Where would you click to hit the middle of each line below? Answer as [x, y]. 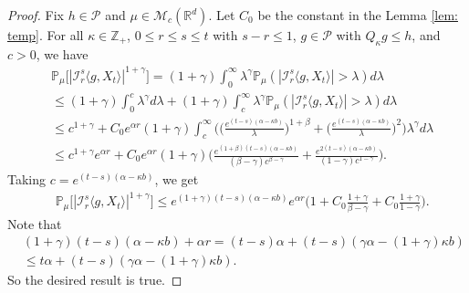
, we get [177, 179]
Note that [35, 223]
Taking [27, 179]
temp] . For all [46, 35]
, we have [62, 53]
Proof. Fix [36, 15]
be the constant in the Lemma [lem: [358, 15]
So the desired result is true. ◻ [95, 280]
